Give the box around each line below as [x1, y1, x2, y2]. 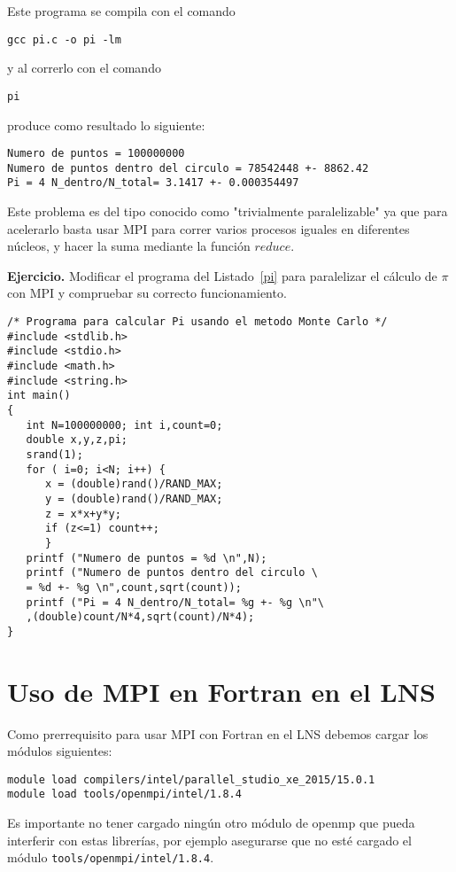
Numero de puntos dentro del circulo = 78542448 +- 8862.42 [7, 161, 369, 175]
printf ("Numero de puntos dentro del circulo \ [26, 566, 318, 580]
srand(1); [26, 448, 83, 461]
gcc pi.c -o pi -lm [7, 33, 121, 46]
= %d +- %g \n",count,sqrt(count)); [26, 580, 242, 594]
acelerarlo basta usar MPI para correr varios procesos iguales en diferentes [7, 219, 410, 237]
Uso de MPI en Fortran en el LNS [7, 673, 436, 709]
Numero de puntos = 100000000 [7, 147, 185, 160]
